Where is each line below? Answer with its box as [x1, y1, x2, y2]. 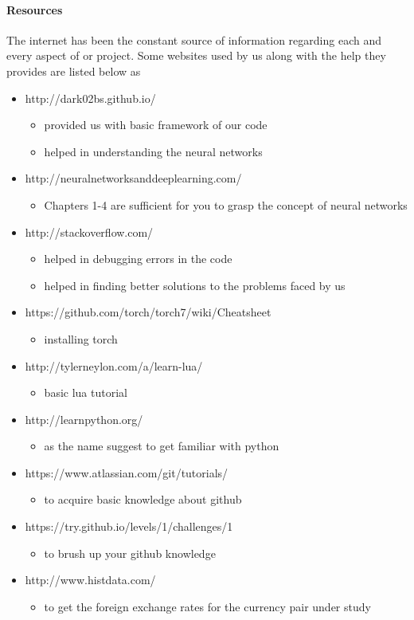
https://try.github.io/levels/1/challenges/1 [25, 518, 233, 535]
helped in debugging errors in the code [44, 250, 232, 267]
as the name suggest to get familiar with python [44, 438, 279, 454]
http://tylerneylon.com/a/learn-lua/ [25, 357, 203, 374]
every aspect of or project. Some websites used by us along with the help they [6, 47, 386, 64]
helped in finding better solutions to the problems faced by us [44, 277, 346, 293]
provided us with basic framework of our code [44, 116, 268, 133]
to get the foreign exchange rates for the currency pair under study [44, 598, 371, 614]
